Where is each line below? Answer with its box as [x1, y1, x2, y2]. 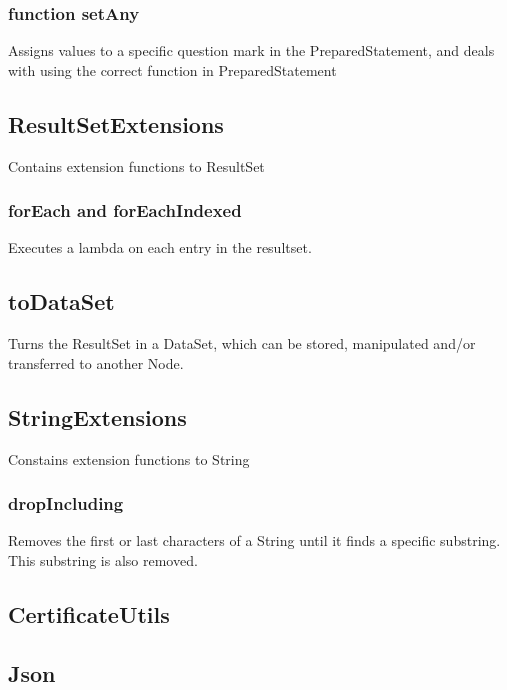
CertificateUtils [8, 599, 170, 629]
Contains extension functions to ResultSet [8, 155, 265, 176]
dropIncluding [8, 491, 124, 516]
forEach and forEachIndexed [8, 198, 242, 223]
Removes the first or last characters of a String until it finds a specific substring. [8, 530, 501, 551]
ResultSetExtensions [8, 108, 224, 139]
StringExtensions [8, 401, 187, 432]
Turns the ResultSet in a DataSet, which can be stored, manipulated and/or [8, 333, 476, 354]
